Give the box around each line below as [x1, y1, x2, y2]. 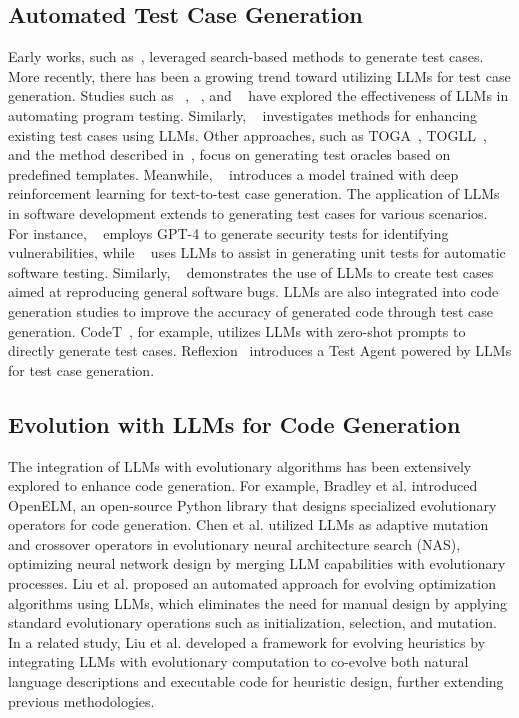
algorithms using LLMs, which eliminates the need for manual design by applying [8, 592, 508, 613]
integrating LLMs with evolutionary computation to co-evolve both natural [8, 651, 469, 672]
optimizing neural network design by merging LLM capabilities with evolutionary [8, 553, 506, 574]
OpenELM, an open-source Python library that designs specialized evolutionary [8, 494, 497, 515]
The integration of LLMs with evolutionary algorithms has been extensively [8, 455, 472, 476]
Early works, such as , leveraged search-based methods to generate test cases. [8, 46, 484, 67]
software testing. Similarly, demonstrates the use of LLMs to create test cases [8, 261, 494, 282]
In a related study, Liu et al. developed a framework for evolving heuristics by [8, 631, 486, 652]
